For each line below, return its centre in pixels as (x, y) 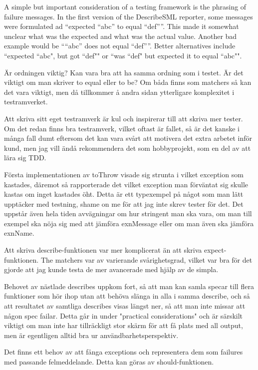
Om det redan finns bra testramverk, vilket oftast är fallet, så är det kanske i (122, 128)
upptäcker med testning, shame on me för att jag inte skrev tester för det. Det (124, 203)
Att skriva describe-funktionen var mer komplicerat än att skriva (103, 250)
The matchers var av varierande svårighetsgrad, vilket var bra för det (146, 259)
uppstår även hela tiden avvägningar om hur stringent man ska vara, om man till (128, 213)
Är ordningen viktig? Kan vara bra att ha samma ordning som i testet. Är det (124, 72)
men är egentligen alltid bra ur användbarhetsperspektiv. (91, 335)
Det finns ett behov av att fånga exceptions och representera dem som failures (124, 352)
